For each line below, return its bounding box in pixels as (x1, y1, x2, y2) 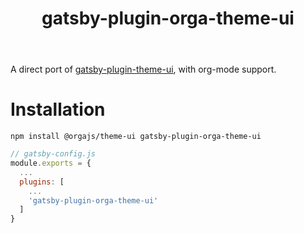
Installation (10, 98, 106, 121)
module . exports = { (10, 158, 92, 168)
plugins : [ (19, 177, 65, 187)
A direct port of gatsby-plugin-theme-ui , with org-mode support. (10, 63, 277, 76)
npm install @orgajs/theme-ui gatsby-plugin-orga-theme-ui (10, 132, 262, 142)
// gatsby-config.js (10, 149, 97, 159)
